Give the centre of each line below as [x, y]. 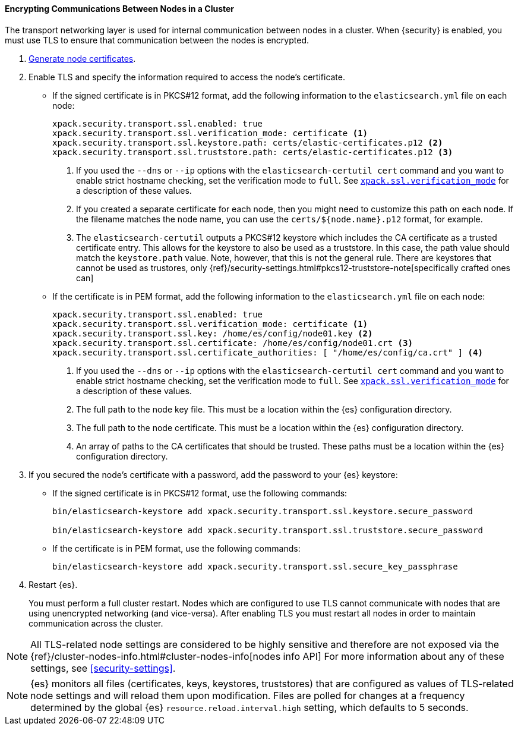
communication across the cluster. [96, 623]
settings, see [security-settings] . [103, 668]
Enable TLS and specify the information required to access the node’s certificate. [187, 77]
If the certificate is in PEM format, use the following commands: [176, 548]
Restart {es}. [53, 584]
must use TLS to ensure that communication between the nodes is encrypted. [157, 40]
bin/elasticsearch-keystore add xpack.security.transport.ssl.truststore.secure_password [268, 530]
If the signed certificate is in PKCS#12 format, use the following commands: [200, 493]
